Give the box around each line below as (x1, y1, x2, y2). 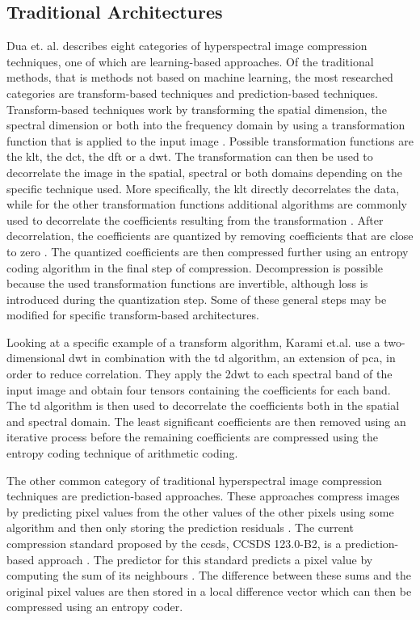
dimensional (6, 349, 65, 366)
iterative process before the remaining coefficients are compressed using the (6, 428, 378, 445)
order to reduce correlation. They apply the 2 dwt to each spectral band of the (6, 365, 393, 382)
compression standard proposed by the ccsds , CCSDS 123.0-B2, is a (6, 535, 342, 552)
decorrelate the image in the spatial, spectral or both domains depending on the (6, 163, 403, 180)
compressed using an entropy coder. (6, 598, 183, 615)
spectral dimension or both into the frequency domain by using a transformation (6, 116, 405, 133)
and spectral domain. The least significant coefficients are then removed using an (6, 412, 406, 429)
